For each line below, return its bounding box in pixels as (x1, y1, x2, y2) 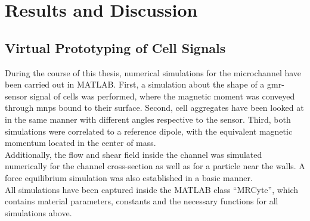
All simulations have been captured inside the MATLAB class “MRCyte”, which (5, 183, 299, 195)
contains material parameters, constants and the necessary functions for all (5, 195, 278, 207)
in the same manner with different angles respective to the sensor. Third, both (5, 113, 291, 125)
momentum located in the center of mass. (5, 136, 156, 149)
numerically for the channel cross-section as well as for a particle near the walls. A (5, 160, 305, 172)
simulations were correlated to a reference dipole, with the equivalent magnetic (5, 124, 293, 137)
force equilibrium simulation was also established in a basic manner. (5, 171, 253, 183)
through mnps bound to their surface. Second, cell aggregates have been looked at (5, 101, 304, 114)
